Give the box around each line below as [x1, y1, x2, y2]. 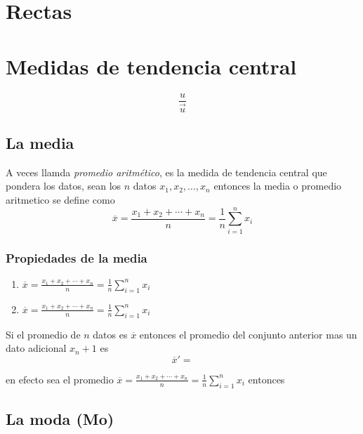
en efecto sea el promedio [6, 371, 114, 386]
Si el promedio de [6, 327, 81, 341]
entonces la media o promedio [213, 178, 342, 193]
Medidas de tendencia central [6, 51, 297, 80]
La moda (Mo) [6, 407, 114, 429]
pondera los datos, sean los [6, 178, 121, 193]
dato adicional [6, 341, 67, 355]
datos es [93, 327, 128, 341]
